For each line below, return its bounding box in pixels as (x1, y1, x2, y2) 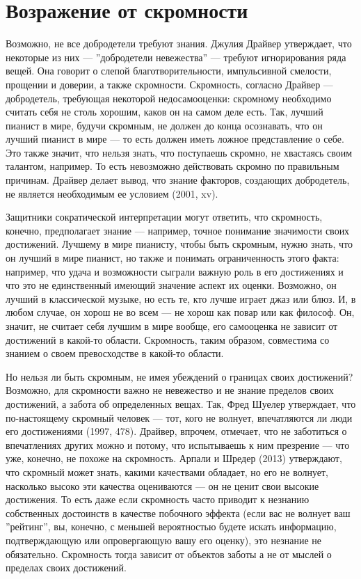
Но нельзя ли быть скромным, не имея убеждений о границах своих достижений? (6, 369, 353, 383)
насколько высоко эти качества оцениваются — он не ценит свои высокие (6, 478, 319, 493)
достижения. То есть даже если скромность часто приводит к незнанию (6, 492, 310, 507)
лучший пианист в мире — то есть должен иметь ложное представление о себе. (6, 132, 344, 146)
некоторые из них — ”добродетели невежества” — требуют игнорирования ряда (6, 49, 346, 64)
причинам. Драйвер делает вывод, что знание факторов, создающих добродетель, (6, 173, 350, 187)
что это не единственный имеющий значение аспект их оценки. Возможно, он (6, 278, 337, 292)
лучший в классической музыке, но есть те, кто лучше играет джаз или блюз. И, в (6, 291, 356, 306)
